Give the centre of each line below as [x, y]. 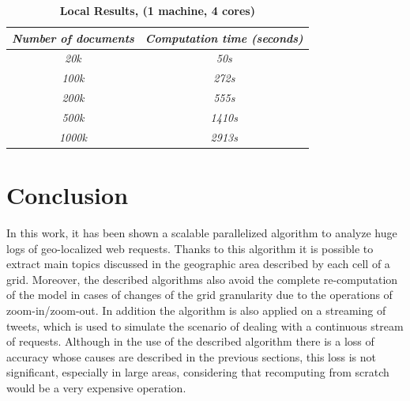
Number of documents [73, 38]
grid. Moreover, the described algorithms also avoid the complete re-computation [202, 279]
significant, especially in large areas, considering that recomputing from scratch [198, 372]
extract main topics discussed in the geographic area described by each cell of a [198, 264]
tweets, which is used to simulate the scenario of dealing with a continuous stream [205, 325]
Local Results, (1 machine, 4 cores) [157, 10]
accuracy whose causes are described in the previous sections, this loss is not [191, 356]
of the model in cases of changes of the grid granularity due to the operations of [199, 295]
